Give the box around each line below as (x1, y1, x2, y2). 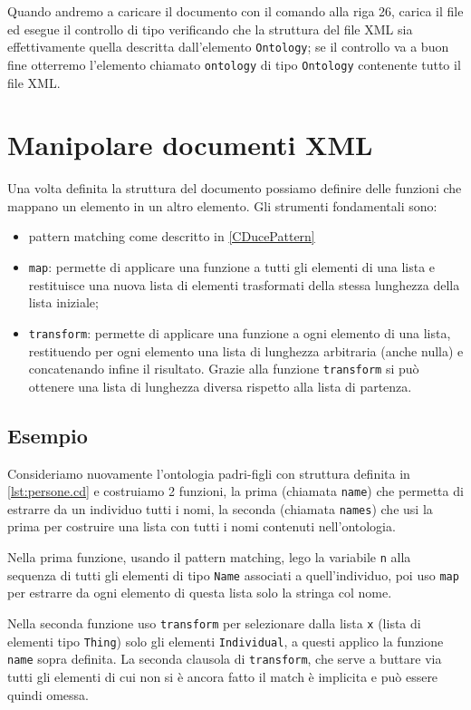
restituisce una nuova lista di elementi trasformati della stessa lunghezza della (28, 275, 460, 294)
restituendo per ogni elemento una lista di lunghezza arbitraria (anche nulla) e (28, 341, 464, 360)
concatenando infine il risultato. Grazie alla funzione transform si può (28, 359, 419, 378)
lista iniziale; (28, 293, 99, 312)
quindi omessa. (7, 685, 89, 704)
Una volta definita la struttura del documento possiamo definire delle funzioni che (7, 179, 462, 198)
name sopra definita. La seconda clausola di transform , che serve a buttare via (7, 649, 442, 668)
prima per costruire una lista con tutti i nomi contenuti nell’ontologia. (7, 517, 396, 536)
